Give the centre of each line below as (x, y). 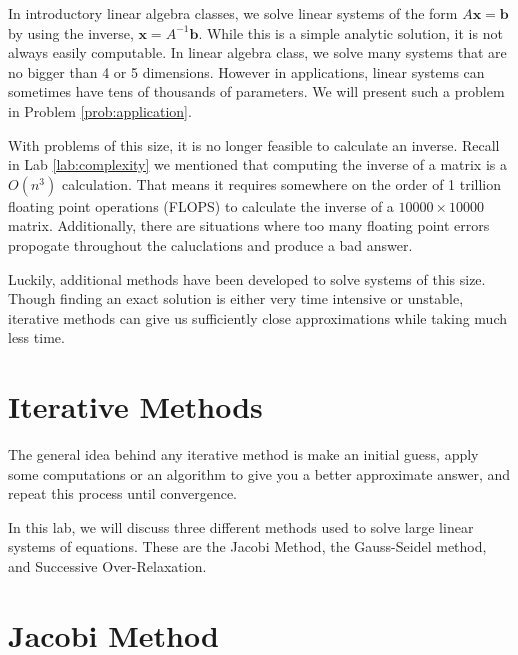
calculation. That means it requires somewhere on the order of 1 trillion (281, 183)
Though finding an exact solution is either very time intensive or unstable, (236, 298)
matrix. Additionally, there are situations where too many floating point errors (249, 225)
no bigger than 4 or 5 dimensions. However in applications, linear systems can (246, 71)
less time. (36, 337)
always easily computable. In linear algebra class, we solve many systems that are (257, 52)
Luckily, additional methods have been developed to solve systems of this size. (247, 278)
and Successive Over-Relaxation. (107, 566)
